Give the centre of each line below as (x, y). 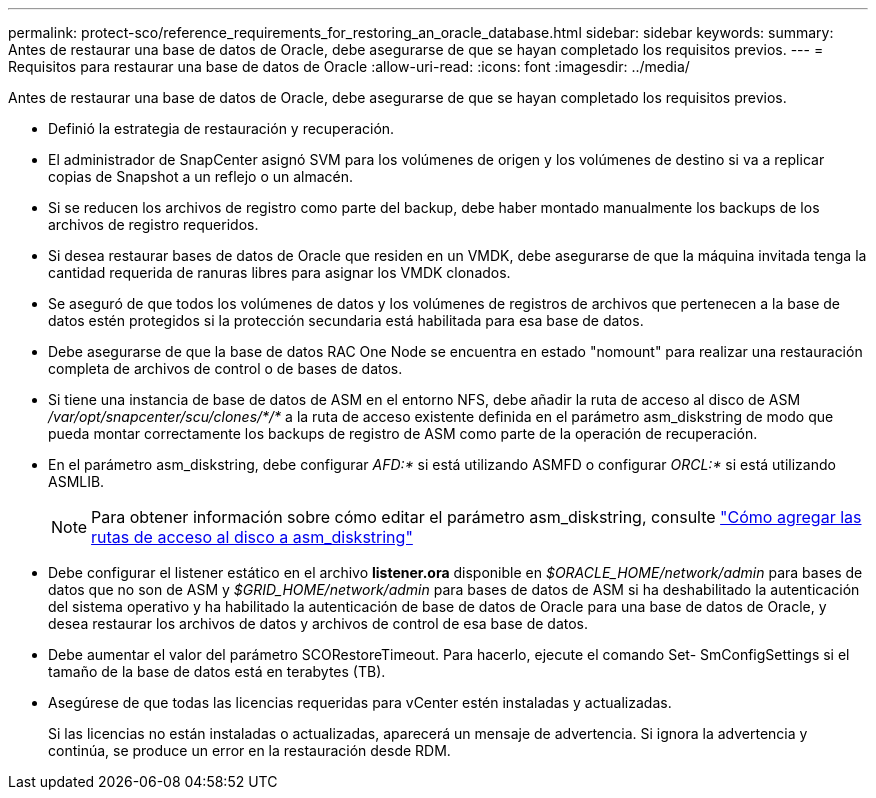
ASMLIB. (76, 481)
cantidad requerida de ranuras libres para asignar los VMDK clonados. (279, 272)
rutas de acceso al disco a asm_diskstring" (252, 537)
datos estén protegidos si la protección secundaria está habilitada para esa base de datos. (346, 320)
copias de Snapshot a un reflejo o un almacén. (201, 176)
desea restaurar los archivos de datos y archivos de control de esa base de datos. (318, 623)
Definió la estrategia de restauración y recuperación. (221, 128)
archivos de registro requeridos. (153, 224)
